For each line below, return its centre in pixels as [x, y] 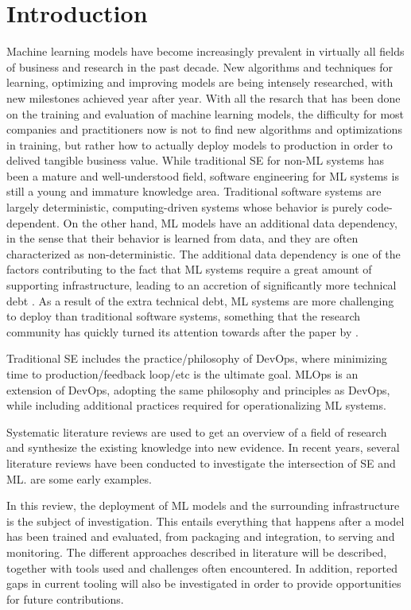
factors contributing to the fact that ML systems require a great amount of [189, 269]
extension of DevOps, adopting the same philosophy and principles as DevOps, [198, 389]
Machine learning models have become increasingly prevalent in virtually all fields [205, 51]
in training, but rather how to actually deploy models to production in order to [200, 144]
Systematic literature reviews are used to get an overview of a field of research [197, 431]
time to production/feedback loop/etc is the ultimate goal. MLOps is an [182, 374]
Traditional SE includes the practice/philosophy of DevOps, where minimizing [197, 358]
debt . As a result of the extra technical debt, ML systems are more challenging [200, 300]
